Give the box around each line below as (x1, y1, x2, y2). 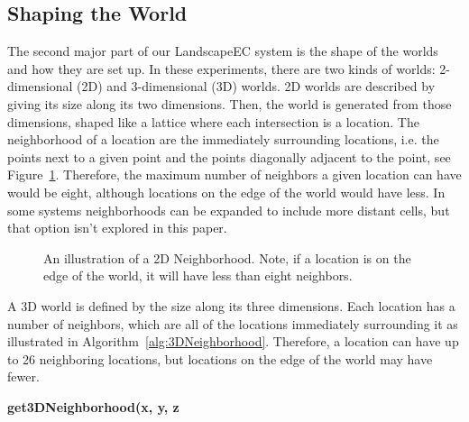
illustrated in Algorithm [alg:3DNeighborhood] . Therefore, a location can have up (7, 332, 459, 351)
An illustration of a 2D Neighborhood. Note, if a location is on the (43, 248, 411, 267)
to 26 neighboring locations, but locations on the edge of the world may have (7, 349, 433, 368)
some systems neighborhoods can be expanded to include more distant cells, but (7, 200, 450, 219)
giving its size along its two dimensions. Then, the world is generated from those (7, 94, 452, 113)
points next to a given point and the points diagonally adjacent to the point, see (7, 147, 451, 166)
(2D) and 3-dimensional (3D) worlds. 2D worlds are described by (77, 77, 436, 96)
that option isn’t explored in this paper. (7, 218, 227, 237)
